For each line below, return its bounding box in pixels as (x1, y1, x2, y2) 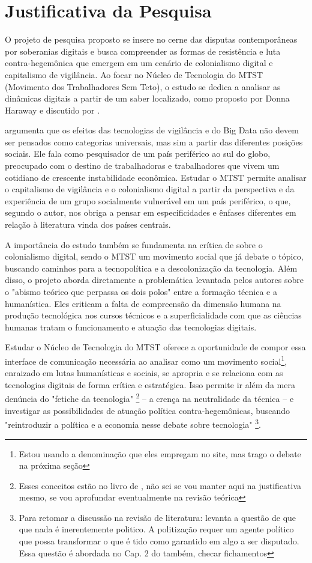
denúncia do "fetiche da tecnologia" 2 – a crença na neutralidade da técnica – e (5, 391, 294, 405)
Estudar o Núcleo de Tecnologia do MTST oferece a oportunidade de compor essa (5, 341, 306, 353)
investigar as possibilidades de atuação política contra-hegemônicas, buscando (5, 404, 290, 416)
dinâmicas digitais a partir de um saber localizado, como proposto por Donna (5, 92, 290, 105)
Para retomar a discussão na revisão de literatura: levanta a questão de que (19, 511, 296, 523)
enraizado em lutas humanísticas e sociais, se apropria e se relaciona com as (5, 367, 283, 379)
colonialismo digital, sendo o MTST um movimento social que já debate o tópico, (5, 250, 304, 263)
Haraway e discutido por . (5, 103, 100, 116)
